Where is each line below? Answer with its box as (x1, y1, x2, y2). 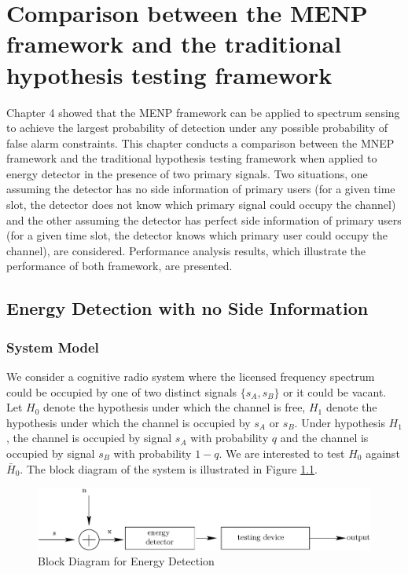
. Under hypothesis (294, 414, 385, 430)
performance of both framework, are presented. (6, 258, 233, 274)
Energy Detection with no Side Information (6, 296, 369, 320)
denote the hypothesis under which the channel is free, (43, 399, 306, 415)
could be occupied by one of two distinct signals (6, 383, 237, 400)
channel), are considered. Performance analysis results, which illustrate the (6, 242, 366, 258)
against (366, 445, 400, 461)
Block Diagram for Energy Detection (38, 553, 215, 569)
